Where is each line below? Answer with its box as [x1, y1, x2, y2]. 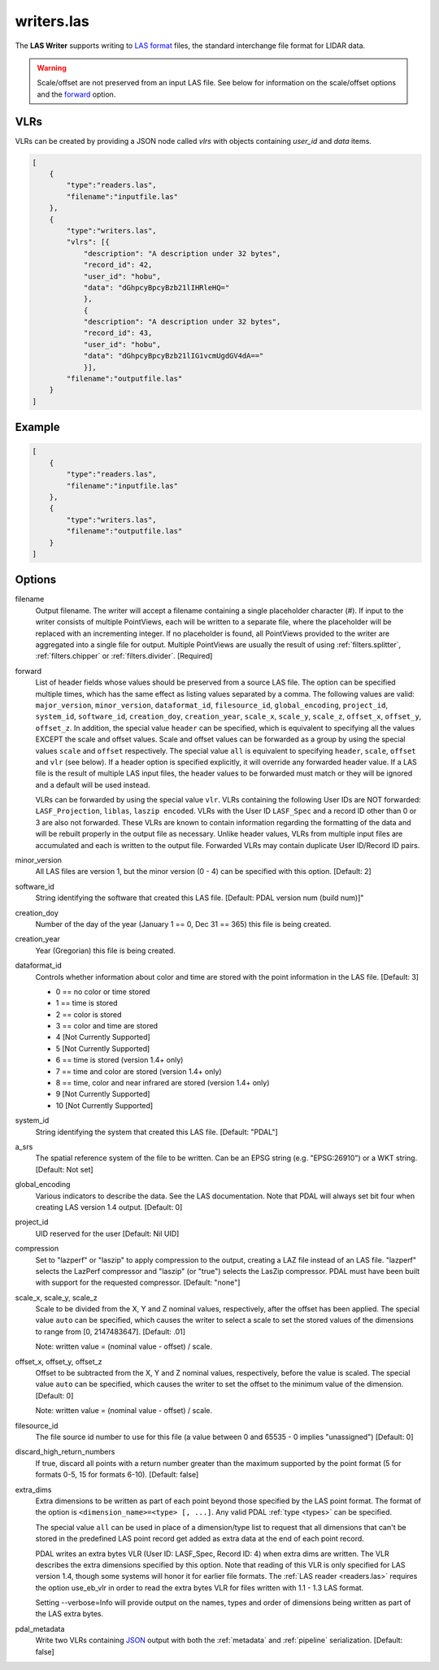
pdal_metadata [15, 1624, 65, 1633]
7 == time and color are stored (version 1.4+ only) [55, 1066, 223, 1076]
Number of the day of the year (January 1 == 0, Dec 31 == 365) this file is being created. [35, 919, 332, 929]
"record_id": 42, [83, 260, 153, 270]
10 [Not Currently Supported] [55, 1100, 154, 1110]
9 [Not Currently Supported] [55, 1089, 150, 1099]
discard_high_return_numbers [15, 1447, 115, 1457]
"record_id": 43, [83, 328, 153, 337]
